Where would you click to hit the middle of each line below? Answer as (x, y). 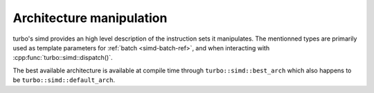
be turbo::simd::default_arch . (64, 80)
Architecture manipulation (90, 18)
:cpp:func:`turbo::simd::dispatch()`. (63, 58)
